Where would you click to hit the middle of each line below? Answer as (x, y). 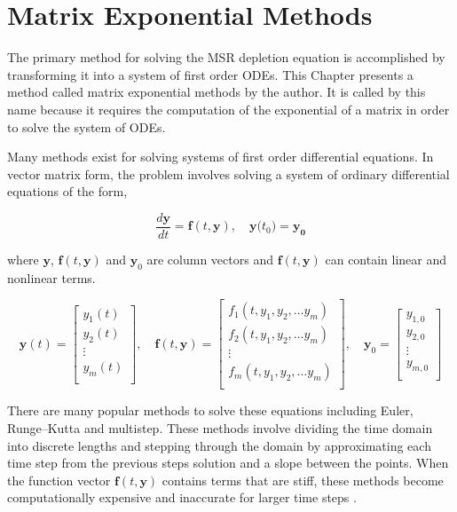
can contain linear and (386, 259)
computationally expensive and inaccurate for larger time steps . (182, 497)
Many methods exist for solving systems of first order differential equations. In (221, 157)
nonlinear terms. (51, 277)
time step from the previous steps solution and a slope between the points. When (228, 463)
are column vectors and (210, 259)
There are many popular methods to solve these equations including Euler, (210, 410)
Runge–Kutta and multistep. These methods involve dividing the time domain (220, 428)
